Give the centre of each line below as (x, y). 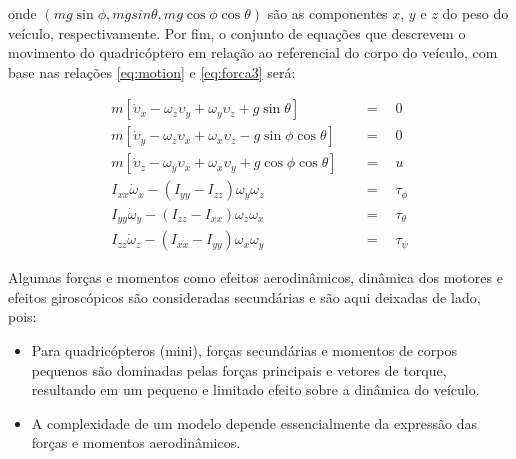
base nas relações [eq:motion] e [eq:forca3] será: (152, 71)
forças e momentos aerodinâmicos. (136, 442)
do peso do (475, 13)
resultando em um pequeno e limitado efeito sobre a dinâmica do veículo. (255, 389)
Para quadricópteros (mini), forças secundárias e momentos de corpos (244, 350)
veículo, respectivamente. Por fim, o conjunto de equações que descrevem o (237, 32)
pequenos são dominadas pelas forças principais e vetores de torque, (239, 369)
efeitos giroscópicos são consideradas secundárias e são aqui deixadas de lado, (244, 296)
